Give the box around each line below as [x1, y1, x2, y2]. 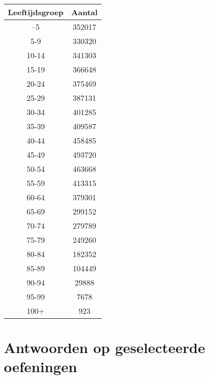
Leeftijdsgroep [8, 6, 64, 18]
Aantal [71, 6, 98, 18]
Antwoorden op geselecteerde [4, 337, 205, 357]
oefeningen [4, 356, 77, 377]
